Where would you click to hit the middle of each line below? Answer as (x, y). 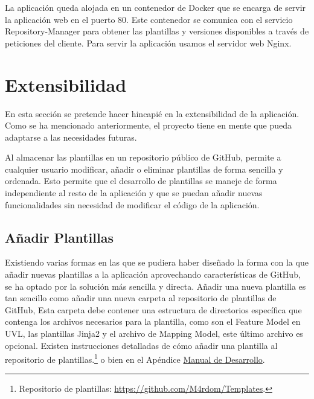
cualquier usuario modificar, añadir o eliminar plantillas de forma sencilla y (144, 169)
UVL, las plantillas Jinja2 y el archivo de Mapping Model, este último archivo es (154, 334)
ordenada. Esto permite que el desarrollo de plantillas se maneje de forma (141, 181)
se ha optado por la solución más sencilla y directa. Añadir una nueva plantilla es (155, 286)
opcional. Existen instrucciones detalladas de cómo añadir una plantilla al (141, 345)
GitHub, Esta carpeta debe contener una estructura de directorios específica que (153, 309)
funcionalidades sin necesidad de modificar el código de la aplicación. (132, 204)
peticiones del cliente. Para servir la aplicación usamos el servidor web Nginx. (148, 43)
